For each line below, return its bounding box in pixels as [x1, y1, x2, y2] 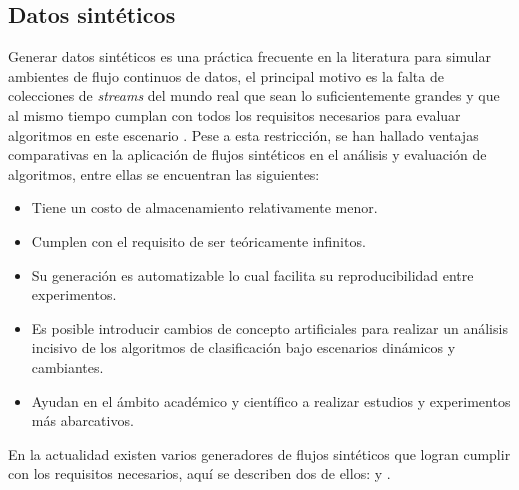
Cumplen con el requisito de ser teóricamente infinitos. [31, 230, 366, 251]
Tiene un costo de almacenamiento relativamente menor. [31, 197, 378, 218]
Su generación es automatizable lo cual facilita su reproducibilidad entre [31, 264, 474, 285]
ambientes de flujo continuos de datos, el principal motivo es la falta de [8, 65, 444, 86]
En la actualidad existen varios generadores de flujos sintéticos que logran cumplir [8, 443, 511, 464]
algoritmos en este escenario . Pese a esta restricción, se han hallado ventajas [8, 124, 479, 145]
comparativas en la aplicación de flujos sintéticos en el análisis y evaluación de [8, 144, 487, 165]
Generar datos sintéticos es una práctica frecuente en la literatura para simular [8, 46, 491, 67]
